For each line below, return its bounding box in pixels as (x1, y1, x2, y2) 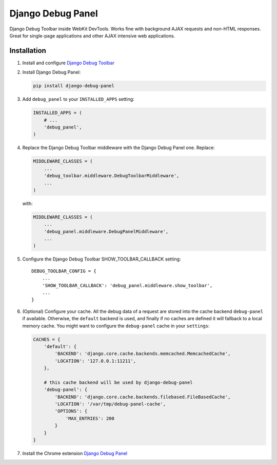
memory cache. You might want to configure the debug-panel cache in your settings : (22, 323, 210, 329)
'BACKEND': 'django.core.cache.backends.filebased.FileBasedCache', (54, 394, 231, 400)
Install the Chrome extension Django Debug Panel (22, 450, 128, 456)
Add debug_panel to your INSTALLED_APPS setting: (22, 96, 134, 102)
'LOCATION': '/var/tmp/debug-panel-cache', (54, 401, 166, 407)
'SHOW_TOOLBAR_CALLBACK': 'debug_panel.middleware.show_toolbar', (42, 283, 213, 288)
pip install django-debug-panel (33, 83, 115, 89)
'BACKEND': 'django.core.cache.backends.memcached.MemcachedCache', (54, 351, 231, 357)
